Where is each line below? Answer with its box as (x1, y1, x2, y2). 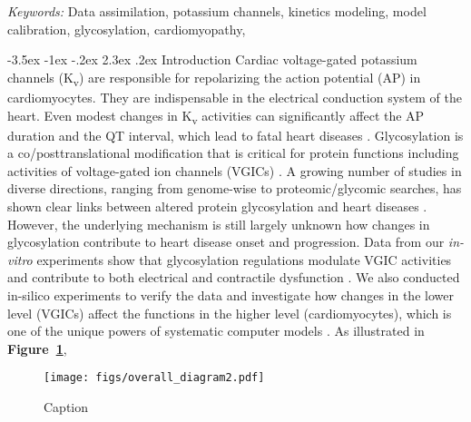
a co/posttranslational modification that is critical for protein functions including (7, 143, 459, 162)
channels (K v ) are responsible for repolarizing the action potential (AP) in (7, 67, 421, 89)
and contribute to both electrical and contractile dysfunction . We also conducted (7, 268, 460, 287)
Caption (44, 397, 89, 416)
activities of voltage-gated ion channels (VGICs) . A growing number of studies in (7, 161, 462, 180)
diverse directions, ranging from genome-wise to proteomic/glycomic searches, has (7, 179, 462, 198)
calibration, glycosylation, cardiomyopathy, (7, 19, 246, 38)
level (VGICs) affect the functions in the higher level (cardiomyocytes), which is (7, 303, 452, 322)
